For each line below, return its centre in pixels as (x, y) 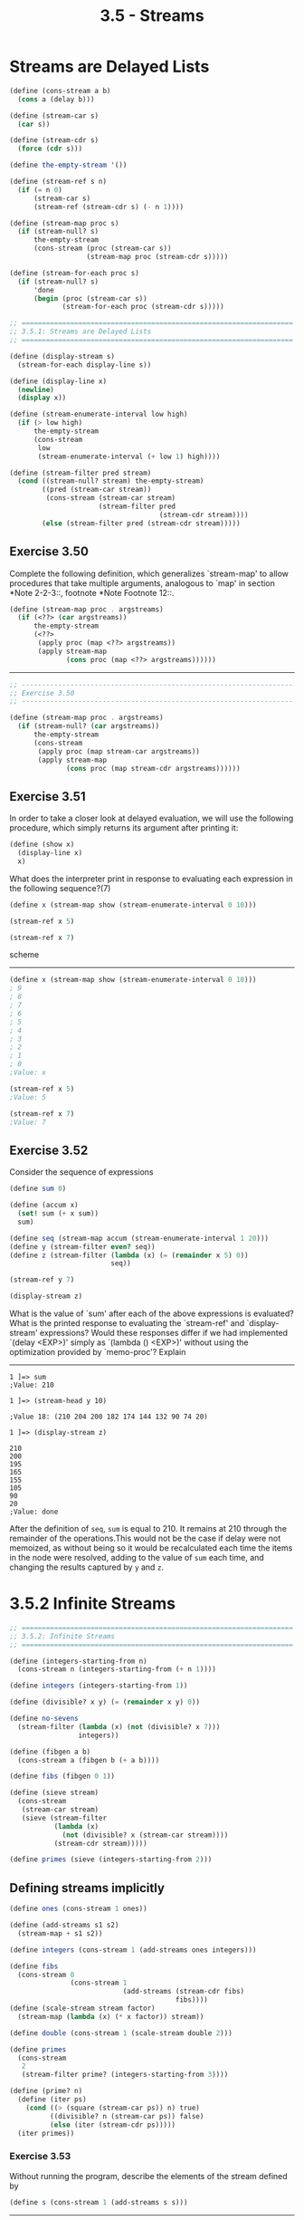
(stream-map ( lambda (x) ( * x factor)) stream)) (111, 2016)
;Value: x (28, 1073)
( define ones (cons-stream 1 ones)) (78, 1909)
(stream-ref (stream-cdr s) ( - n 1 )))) (108, 207)
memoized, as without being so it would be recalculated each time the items (151, 1548)
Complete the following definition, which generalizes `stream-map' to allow (149, 573)
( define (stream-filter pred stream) (81, 473)
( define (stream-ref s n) (58, 182)
